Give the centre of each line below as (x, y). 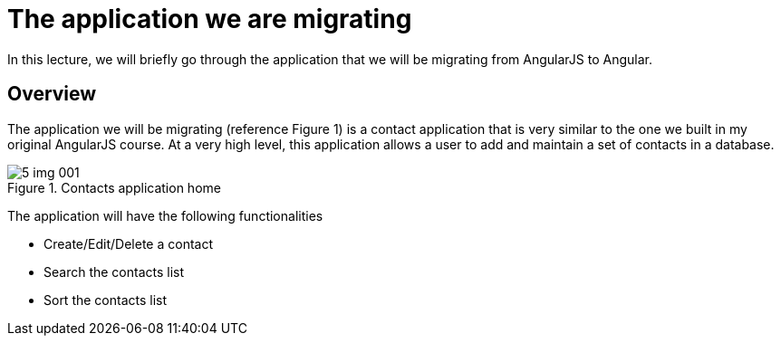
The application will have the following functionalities (165, 215)
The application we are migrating (210, 19)
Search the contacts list (114, 272)
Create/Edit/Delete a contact (128, 243)
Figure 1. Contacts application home (114, 187)
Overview (52, 94)
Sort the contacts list (106, 300)
